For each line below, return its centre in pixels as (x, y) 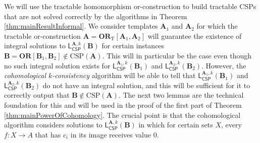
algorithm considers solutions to (53, 125)
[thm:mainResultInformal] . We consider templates (81, 26)
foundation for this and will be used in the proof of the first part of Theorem (123, 104)
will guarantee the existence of (195, 35)
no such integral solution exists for (57, 65)
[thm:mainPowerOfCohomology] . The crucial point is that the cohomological (122, 115)
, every (231, 125)
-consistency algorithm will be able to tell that (124, 75)
